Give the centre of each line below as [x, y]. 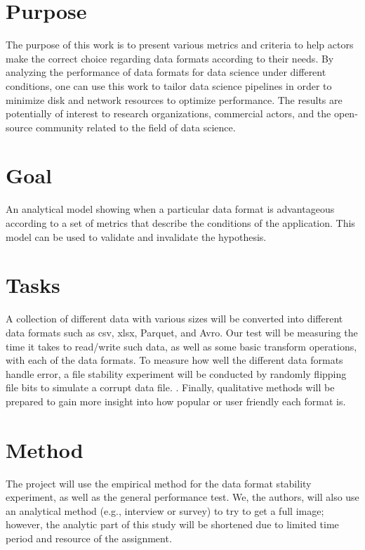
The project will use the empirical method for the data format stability [159, 483]
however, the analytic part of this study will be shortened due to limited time [172, 524]
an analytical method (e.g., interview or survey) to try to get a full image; [165, 510]
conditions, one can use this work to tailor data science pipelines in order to [169, 85]
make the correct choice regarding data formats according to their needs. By [170, 58]
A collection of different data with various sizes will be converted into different [174, 319]
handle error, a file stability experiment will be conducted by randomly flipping [176, 373]
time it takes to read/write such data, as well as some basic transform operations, [181, 346]
